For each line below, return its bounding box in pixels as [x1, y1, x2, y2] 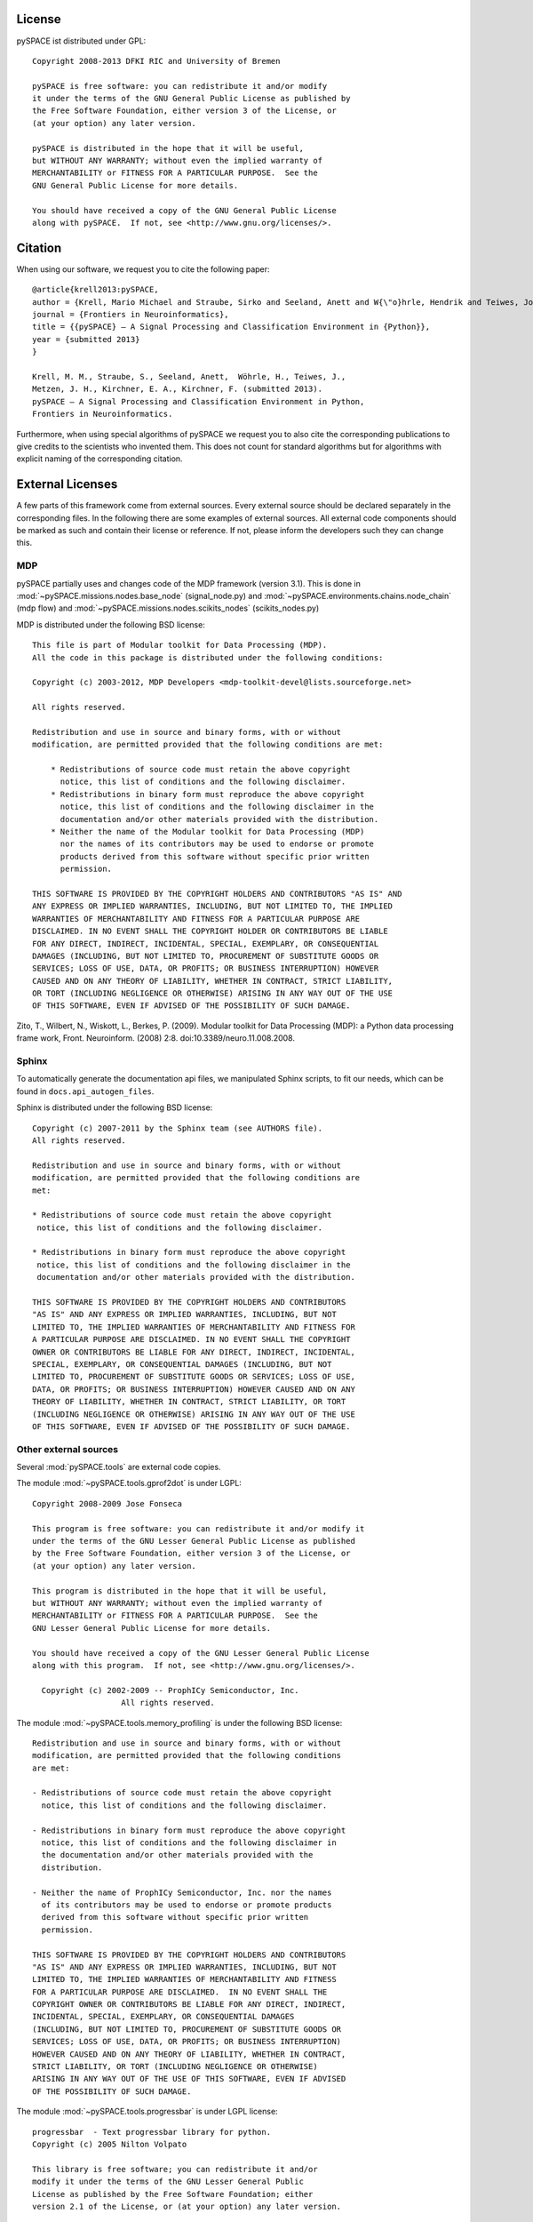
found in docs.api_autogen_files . [16, 1085, 155, 1097]
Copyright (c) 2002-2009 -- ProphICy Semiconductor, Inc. [41, 1685, 299, 1695]
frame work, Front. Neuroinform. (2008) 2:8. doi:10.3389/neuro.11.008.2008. [16, 1033, 295, 1043]
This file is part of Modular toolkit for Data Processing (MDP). [32, 640, 328, 651]
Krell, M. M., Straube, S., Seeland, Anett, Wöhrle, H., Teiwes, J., [32, 372, 346, 382]
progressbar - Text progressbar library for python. [32, 2127, 271, 2137]
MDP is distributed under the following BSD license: [16, 619, 206, 630]
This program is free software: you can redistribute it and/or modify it [32, 1523, 365, 1533]
